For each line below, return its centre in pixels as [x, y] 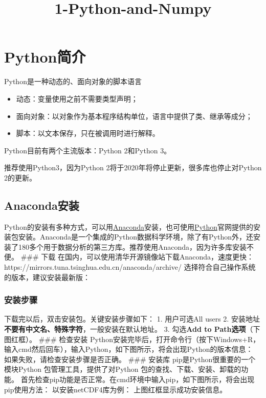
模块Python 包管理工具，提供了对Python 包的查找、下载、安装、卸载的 [123, 369]
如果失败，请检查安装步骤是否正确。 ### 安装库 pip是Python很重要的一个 [130, 359]
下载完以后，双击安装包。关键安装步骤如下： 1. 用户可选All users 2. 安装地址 [132, 319]
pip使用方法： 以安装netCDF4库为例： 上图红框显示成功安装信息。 [116, 389]
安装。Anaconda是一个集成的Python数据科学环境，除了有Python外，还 [136, 237]
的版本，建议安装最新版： [47, 277]
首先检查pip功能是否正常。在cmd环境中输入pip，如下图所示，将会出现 [138, 379]
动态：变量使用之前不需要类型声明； [77, 98]
